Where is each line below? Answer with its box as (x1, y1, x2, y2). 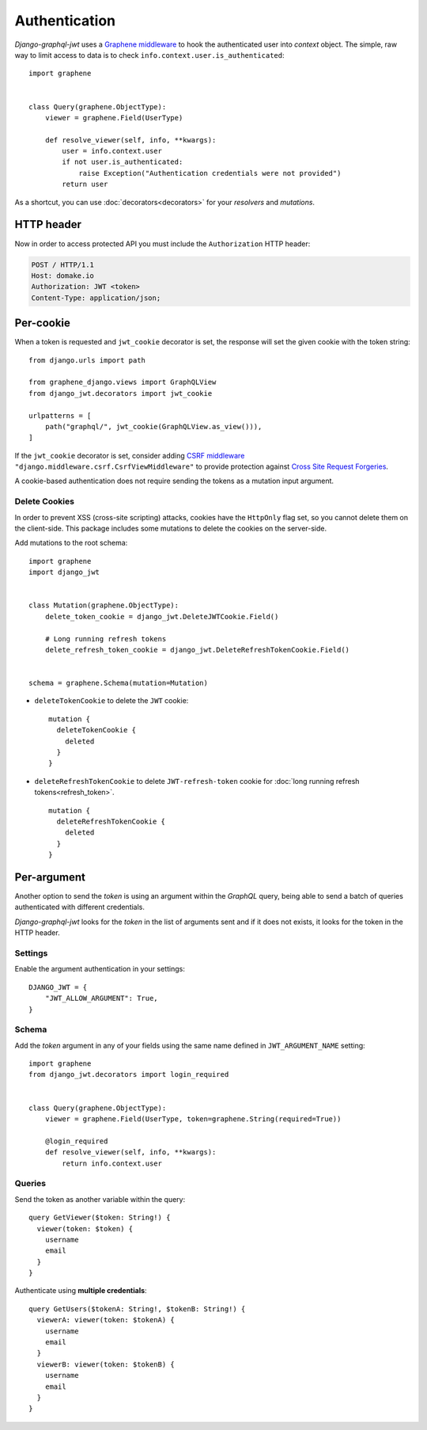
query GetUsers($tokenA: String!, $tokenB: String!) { (28, 1304, 246, 1314)
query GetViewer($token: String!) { (28, 1213, 171, 1223)
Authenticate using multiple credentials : (14, 1286, 147, 1295)
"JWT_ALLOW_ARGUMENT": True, (44, 994, 158, 1003)
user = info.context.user (62, 146, 162, 156)
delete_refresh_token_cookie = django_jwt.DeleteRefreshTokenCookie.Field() (44, 645, 350, 654)
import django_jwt (28, 568, 100, 577)
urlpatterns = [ (28, 411, 92, 420)
